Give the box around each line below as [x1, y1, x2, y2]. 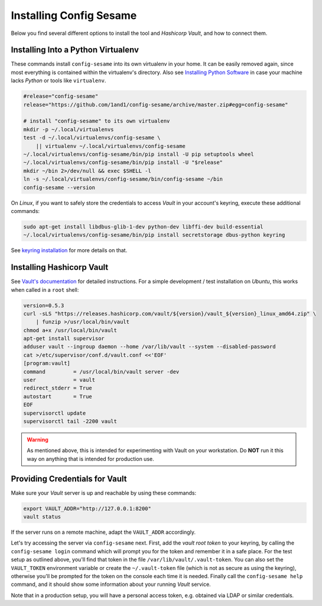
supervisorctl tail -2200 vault [23, 418, 118, 424]
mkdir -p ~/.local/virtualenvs [23, 126, 115, 133]
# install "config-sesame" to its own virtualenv [23, 118, 170, 124]
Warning [27, 436, 48, 443]
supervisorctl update [23, 410, 86, 417]
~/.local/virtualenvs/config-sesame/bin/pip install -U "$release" [23, 159, 223, 166]
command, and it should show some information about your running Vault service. [11, 581, 211, 588]
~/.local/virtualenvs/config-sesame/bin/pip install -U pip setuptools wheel [23, 151, 254, 157]
